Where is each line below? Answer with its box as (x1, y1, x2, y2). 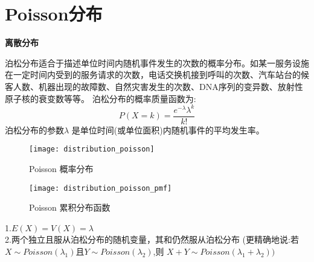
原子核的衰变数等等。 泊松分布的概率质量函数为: (5, 92, 196, 104)
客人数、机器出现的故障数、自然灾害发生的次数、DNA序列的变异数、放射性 (5, 80, 303, 92)
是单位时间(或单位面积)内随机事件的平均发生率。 (71, 123, 264, 136)
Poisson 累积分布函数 (29, 201, 111, 214)
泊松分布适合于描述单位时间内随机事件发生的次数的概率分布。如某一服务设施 (5, 56, 309, 69)
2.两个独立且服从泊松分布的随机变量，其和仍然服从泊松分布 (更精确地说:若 (5, 233, 299, 246)
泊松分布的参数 (5, 123, 64, 136)
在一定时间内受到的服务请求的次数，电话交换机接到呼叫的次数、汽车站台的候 (5, 68, 309, 81)
